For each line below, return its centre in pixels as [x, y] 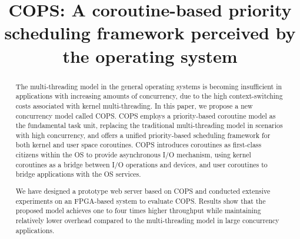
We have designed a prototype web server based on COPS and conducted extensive [143, 191]
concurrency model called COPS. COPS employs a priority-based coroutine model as [146, 115]
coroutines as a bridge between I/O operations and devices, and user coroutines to [141, 164]
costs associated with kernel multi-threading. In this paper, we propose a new [134, 105]
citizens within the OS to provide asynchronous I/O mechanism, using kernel [133, 155]
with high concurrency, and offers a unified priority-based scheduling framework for [143, 135]
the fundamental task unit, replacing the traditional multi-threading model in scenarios [149, 125]
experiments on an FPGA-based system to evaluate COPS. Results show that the [141, 201]
